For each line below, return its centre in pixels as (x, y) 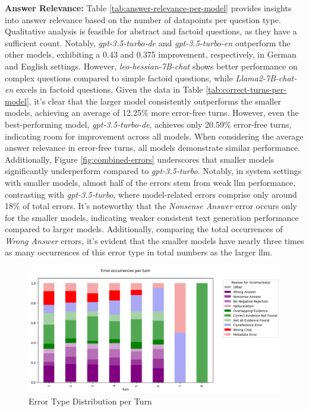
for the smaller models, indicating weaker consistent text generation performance (152, 217)
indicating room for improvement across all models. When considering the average (154, 136)
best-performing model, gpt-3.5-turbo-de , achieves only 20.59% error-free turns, (148, 124)
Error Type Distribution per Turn (90, 401)
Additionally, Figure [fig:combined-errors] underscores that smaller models (140, 159)
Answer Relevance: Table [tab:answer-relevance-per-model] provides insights (148, 8)
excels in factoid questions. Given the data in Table (109, 89)
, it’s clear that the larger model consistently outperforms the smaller (155, 101)
